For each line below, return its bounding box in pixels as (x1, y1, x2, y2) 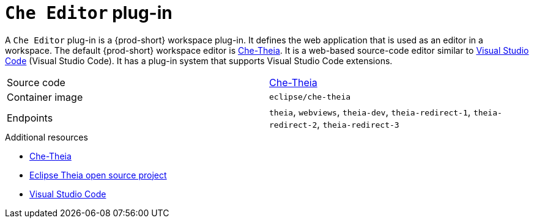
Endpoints (7, 111, 53, 124)
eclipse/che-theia (269, 92, 351, 102)
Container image (7, 90, 83, 103)
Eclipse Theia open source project (29, 169, 167, 180)
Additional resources (5, 131, 88, 142)
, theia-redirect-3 (317, 117, 399, 130)
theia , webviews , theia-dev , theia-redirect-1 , (269, 105, 471, 118)
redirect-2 (269, 120, 317, 130)
